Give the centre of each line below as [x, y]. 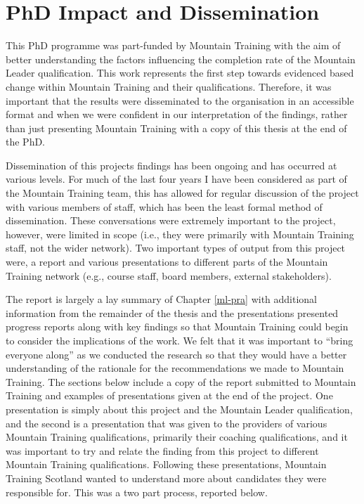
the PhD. [26, 142]
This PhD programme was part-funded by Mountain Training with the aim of [173, 45]
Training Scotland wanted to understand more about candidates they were [166, 478]
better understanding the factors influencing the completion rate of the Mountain [181, 59]
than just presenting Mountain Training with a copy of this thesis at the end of [176, 128]
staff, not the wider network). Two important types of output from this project [176, 248]
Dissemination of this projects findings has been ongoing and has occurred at [171, 165]
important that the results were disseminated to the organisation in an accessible [180, 100]
